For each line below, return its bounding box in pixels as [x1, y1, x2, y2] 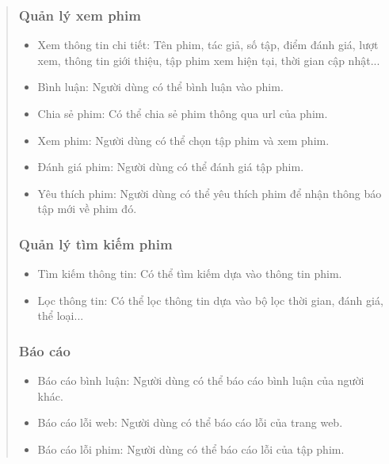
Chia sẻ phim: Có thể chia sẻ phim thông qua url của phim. [37, 105, 328, 121]
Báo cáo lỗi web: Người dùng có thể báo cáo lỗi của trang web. [37, 414, 343, 431]
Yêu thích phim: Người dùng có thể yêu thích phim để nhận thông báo [37, 184, 382, 201]
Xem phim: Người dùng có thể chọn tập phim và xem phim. [37, 131, 330, 148]
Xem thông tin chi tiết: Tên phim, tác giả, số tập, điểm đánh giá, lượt [37, 36, 379, 53]
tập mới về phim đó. [37, 200, 137, 217]
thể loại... [37, 307, 84, 324]
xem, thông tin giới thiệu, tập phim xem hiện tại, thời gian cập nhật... [37, 51, 380, 68]
